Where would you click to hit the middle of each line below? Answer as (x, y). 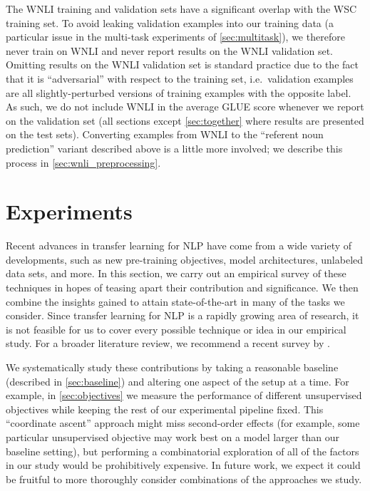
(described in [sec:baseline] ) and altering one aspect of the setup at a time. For (178, 381)
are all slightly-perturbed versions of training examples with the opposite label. (179, 92)
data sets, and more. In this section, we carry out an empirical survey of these (176, 273)
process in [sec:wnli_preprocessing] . (83, 162)
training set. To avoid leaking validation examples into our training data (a (170, 22)
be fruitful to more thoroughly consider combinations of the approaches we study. (184, 479)
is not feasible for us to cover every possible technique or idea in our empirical (176, 329)
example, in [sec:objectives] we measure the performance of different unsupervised (184, 395)
